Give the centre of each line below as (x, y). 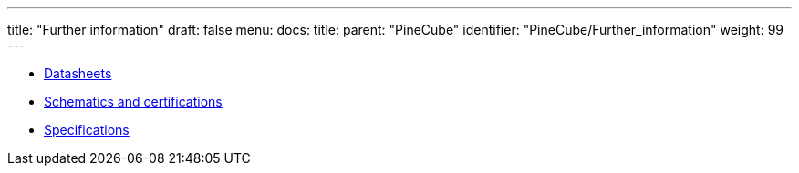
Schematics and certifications (133, 102)
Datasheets (78, 73)
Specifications (87, 130)
